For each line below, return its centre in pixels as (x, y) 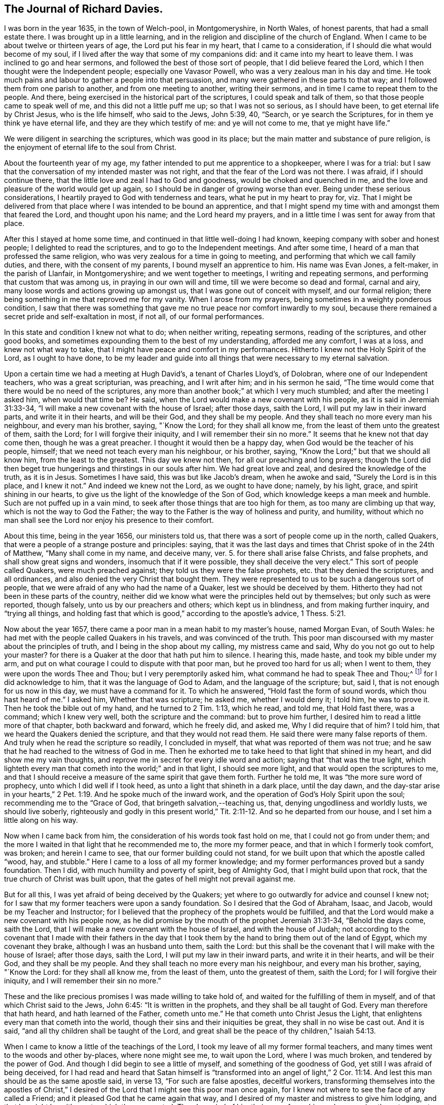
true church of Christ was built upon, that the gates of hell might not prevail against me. (150, 879)
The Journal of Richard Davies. (84, 9)
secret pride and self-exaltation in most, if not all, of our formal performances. (134, 317)
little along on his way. (41, 820)
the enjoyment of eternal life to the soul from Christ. (90, 147)
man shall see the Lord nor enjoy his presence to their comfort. (109, 520)
